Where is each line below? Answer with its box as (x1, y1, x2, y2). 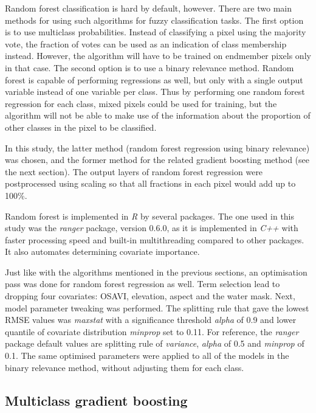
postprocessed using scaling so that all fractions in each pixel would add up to (5, 177, 296, 190)
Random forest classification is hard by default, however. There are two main (5, 2, 292, 14)
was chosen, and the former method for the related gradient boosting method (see (5, 153, 309, 166)
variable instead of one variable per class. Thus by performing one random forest (5, 85, 305, 98)
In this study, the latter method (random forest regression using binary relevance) (5, 141, 310, 154)
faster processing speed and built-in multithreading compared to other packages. (5, 233, 304, 246)
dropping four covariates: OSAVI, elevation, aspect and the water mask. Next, (5, 290, 295, 302)
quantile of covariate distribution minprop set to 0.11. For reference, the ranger (5, 325, 299, 338)
